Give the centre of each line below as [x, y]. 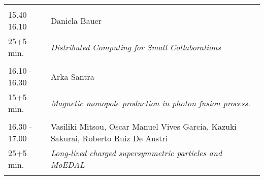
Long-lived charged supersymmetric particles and [136, 153]
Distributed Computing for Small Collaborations [136, 47]
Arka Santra [72, 76]
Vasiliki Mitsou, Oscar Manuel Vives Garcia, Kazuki [143, 126]
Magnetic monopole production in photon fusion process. [150, 103]
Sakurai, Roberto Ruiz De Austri [109, 138]
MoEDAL [68, 164]
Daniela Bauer [76, 20]
